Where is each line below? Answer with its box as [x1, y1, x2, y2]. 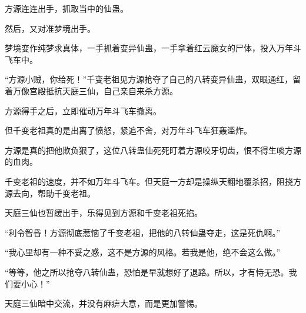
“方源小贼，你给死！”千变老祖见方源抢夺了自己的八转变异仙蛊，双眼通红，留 [5, 73, 301, 85]
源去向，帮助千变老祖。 [5, 187, 95, 199]
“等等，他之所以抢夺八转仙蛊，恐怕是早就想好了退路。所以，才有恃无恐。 [5, 265, 289, 278]
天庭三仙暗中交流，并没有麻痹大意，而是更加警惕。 [5, 297, 202, 309]
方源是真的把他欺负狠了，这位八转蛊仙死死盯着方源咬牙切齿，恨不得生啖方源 [5, 144, 301, 156]
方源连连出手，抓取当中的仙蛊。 [5, 2, 128, 14]
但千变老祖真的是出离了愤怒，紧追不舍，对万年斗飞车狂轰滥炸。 [5, 124, 252, 136]
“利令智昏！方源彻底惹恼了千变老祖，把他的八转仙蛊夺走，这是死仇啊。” [5, 226, 281, 238]
